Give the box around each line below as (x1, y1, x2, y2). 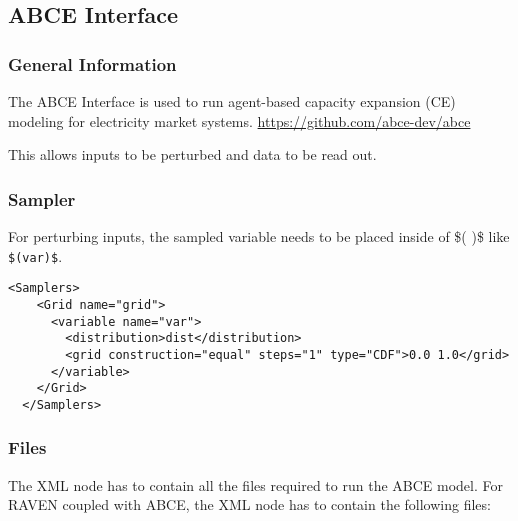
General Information (8, 51, 177, 76)
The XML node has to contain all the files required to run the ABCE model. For (8, 474, 503, 495)
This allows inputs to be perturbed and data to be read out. (8, 144, 377, 165)
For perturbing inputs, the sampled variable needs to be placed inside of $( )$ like (8, 226, 510, 246)
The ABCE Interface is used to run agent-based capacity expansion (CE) (8, 91, 456, 111)
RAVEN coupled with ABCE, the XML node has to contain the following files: (8, 494, 491, 515)
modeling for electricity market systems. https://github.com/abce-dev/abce (8, 110, 471, 131)
